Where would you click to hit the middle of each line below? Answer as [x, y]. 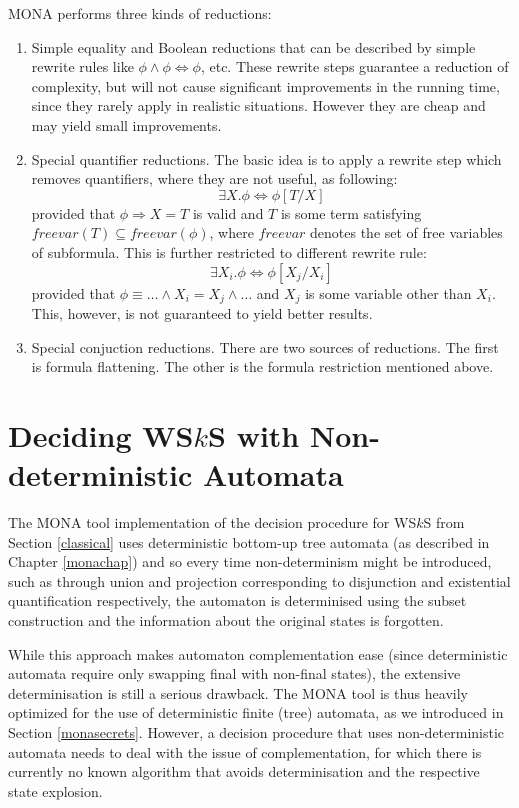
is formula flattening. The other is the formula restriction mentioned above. [262, 366]
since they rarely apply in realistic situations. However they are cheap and [258, 105]
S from [444, 522]
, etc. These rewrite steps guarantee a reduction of [354, 66]
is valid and [228, 212]
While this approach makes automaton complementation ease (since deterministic [258, 653]
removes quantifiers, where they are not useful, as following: [214, 178]
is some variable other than [388, 292]
